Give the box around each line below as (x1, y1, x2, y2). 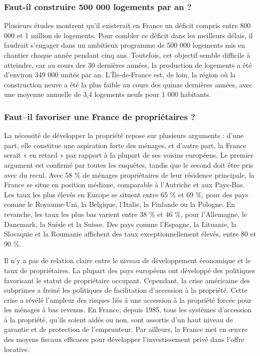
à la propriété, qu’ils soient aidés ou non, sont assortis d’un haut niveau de (4, 314, 233, 324)
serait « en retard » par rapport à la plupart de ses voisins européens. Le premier (4, 150, 254, 160)
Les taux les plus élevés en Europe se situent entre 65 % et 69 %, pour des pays (4, 189, 248, 199)
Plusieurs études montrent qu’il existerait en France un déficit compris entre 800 (4, 20, 251, 31)
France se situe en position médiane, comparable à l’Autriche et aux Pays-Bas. (4, 179, 245, 190)
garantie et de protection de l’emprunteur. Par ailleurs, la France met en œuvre (4, 324, 248, 334)
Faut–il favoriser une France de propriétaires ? (4, 110, 195, 123)
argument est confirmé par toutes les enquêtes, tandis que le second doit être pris (4, 159, 253, 170)
